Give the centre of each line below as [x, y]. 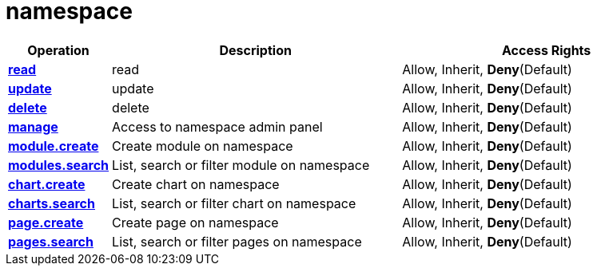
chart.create [47, 184]
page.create [46, 222]
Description [255, 50]
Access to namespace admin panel [217, 126]
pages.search [51, 241]
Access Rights [547, 50]
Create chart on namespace [196, 184]
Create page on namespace [195, 222]
